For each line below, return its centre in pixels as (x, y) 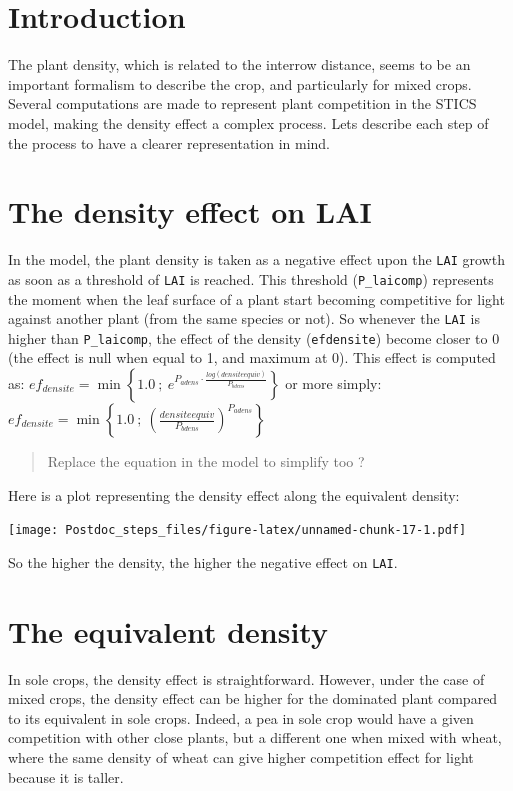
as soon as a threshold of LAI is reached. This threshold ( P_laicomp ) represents (251, 278)
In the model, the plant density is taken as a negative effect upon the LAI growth (256, 259)
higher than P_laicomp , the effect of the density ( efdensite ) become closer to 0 (254, 337)
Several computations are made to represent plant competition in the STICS (242, 103)
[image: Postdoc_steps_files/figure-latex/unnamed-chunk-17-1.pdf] (237, 530)
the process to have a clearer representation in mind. (169, 142)
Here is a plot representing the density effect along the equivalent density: (234, 494)
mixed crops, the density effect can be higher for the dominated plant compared (253, 698)
